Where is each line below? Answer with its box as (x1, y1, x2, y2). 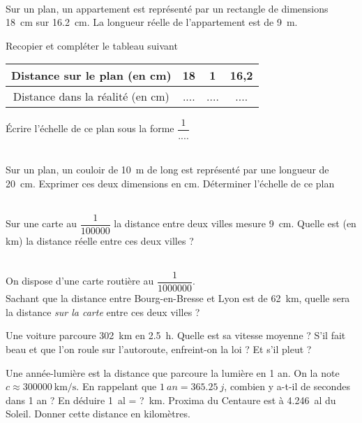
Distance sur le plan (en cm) (11, 67, 172, 84)
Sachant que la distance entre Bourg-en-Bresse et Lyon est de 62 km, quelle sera (6, 291, 350, 306)
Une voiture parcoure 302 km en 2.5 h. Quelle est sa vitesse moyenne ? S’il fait (6, 328, 346, 343)
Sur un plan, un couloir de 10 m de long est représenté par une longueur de (6, 162, 329, 177)
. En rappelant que (76, 379, 157, 394)
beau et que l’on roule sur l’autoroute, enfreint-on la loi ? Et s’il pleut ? (6, 341, 312, 356)
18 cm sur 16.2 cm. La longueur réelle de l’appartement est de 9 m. (6, 15, 298, 29)
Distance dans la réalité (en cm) (13, 88, 169, 105)
